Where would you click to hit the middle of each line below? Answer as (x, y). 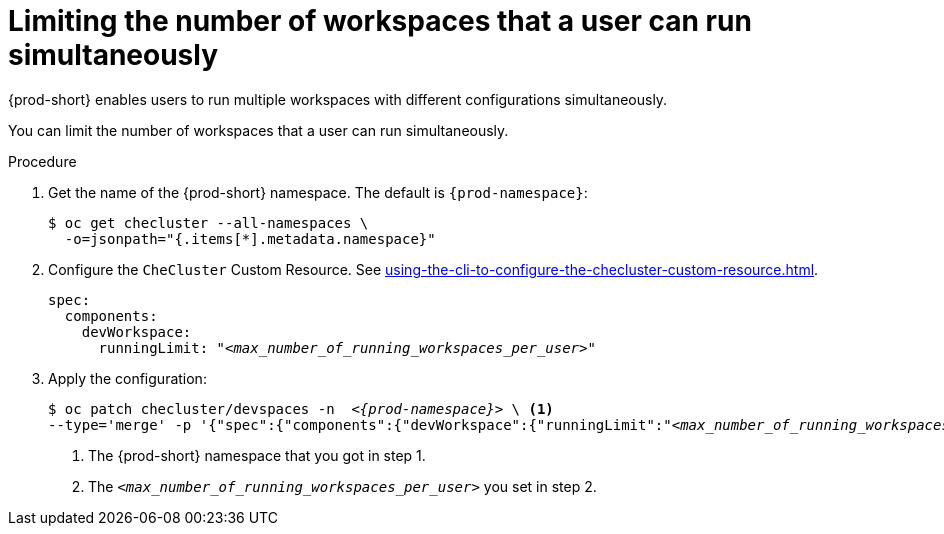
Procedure (42, 161)
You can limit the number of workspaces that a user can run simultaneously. (258, 130)
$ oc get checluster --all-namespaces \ (208, 222)
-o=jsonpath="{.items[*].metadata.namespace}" (250, 238)
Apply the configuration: (127, 378)
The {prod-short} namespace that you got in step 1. (257, 455)
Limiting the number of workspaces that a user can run (380, 21)
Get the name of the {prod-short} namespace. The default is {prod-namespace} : (318, 192)
